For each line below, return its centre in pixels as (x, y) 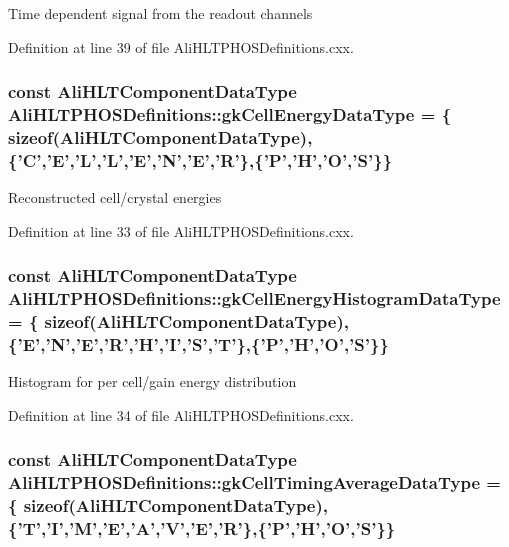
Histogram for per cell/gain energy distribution (152, 381)
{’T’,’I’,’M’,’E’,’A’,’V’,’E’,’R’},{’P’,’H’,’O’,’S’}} (202, 528)
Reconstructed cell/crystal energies (115, 197)
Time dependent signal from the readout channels (160, 13)
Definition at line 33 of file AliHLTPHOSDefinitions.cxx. (181, 230)
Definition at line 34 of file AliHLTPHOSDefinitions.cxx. (181, 414)
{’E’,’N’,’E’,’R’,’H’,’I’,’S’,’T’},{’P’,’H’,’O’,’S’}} (198, 344)
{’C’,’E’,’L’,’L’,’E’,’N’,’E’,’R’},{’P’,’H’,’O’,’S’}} (200, 159)
